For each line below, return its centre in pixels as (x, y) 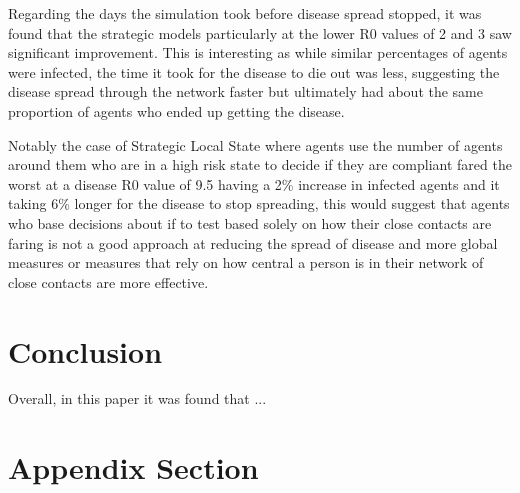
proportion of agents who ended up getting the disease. (176, 110)
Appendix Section (133, 467)
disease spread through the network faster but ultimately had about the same (245, 91)
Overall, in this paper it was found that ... (137, 398)
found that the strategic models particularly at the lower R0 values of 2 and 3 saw (260, 32)
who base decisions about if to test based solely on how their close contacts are (250, 222)
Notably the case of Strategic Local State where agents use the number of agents (255, 144)
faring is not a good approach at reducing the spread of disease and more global (253, 242)
